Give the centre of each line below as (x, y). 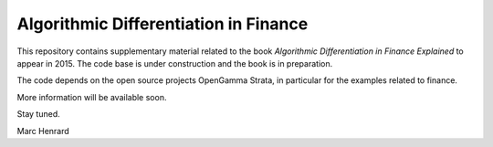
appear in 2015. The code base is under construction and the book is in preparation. (175, 63)
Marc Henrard (43, 131)
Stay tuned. (38, 114)
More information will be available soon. (92, 97)
